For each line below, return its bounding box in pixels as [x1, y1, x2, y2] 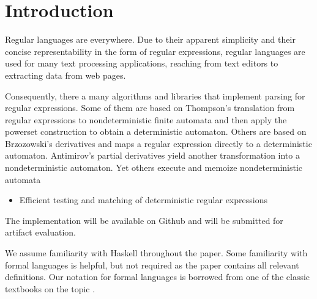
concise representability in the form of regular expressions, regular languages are [5, 45, 305, 57]
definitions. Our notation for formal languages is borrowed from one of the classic [5, 270, 310, 283]
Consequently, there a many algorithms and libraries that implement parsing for [5, 89, 305, 102]
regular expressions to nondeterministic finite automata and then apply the [5, 113, 287, 126]
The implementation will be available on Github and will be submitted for [5, 214, 283, 226]
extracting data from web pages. [5, 68, 126, 81]
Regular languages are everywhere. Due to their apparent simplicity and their [5, 33, 296, 46]
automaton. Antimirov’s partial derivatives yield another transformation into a [5, 149, 300, 162]
